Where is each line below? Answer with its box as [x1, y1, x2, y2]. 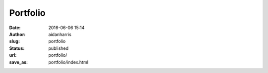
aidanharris [48, 31, 71, 37]
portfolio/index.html [48, 59, 89, 65]
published [48, 45, 69, 51]
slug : [9, 38, 20, 44]
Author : [9, 31, 26, 37]
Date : [9, 25, 21, 31]
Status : [9, 45, 25, 51]
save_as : [9, 59, 28, 65]
